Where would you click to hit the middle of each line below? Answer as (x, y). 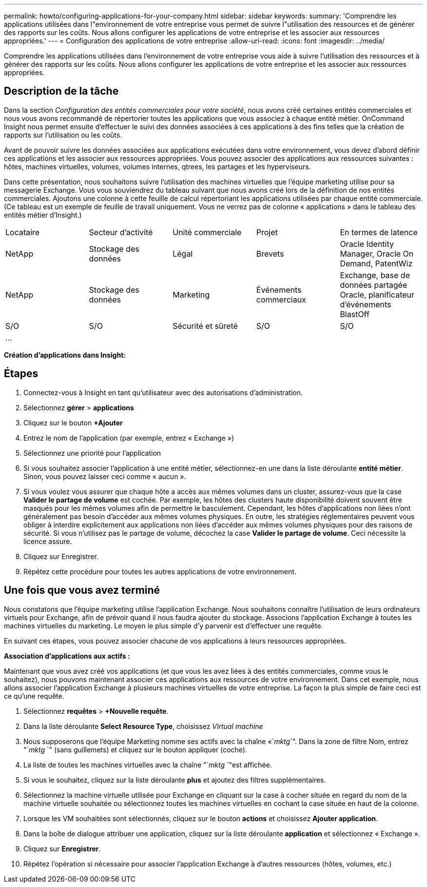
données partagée (374, 285)
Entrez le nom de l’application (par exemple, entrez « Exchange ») (129, 438)
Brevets (270, 253)
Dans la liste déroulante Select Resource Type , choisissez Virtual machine (143, 726)
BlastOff (355, 314)
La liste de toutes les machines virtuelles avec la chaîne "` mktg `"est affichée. (148, 765)
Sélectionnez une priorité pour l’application (92, 453)
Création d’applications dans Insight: (65, 355)
